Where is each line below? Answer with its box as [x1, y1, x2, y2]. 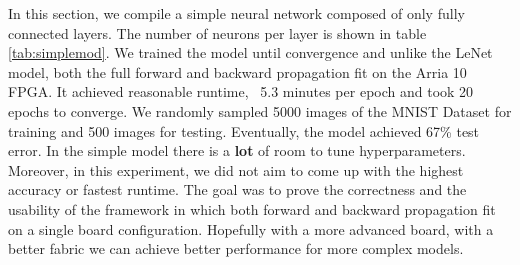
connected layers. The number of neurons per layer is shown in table [8, 22, 427, 43]
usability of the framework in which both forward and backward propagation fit [8, 198, 496, 219]
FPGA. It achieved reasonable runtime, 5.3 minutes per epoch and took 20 [8, 81, 474, 102]
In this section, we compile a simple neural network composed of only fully [8, 3, 465, 23]
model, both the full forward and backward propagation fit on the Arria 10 [8, 61, 467, 82]
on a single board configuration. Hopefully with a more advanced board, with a [8, 218, 494, 239]
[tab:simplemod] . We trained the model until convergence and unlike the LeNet [8, 42, 493, 63]
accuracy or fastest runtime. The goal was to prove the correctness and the [8, 179, 467, 200]
